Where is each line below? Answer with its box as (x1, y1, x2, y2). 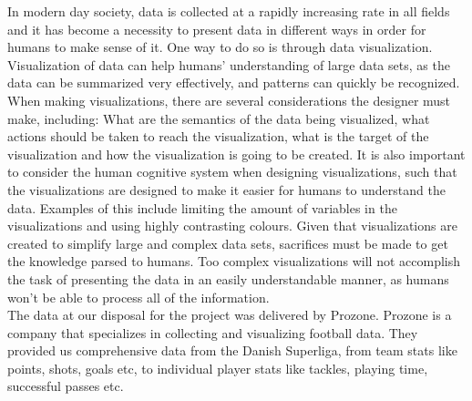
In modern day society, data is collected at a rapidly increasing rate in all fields (7, 2, 450, 20)
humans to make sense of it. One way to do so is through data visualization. (7, 37, 433, 57)
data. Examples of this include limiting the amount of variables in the (7, 198, 397, 217)
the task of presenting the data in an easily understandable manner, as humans (7, 269, 449, 288)
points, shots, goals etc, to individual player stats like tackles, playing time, (7, 358, 428, 377)
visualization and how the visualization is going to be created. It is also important (7, 144, 466, 163)
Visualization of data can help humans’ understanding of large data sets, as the (7, 55, 450, 74)
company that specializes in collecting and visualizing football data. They (7, 323, 418, 342)
